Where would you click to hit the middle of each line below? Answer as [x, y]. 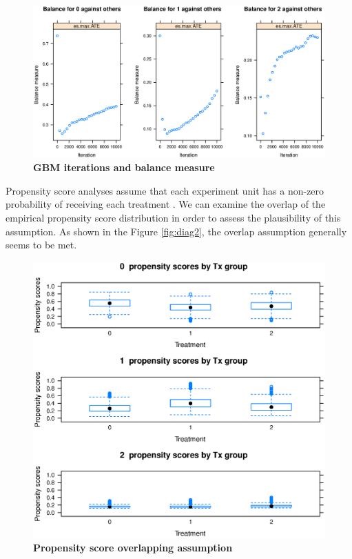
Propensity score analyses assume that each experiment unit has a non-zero [165, 190]
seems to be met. [41, 245]
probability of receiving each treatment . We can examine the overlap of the [166, 204]
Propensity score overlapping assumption [133, 547]
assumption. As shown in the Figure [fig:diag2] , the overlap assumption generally [176, 231]
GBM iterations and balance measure [124, 167]
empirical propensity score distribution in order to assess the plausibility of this [173, 218]
